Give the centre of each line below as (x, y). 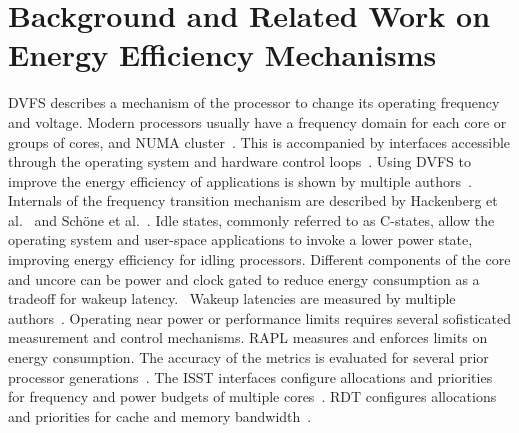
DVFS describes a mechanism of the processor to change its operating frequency (254, 102)
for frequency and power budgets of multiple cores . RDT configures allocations (252, 396)
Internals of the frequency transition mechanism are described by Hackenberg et (253, 200)
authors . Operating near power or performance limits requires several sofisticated (259, 317)
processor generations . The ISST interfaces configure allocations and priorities (250, 376)
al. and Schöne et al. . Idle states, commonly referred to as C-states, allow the (251, 219)
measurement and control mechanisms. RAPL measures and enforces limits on (248, 337)
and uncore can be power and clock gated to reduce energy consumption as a (244, 278)
